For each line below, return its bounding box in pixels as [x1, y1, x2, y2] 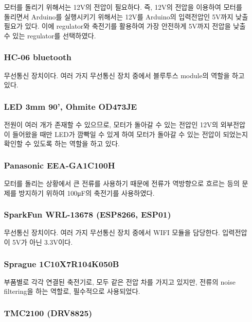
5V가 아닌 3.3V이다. [12, 237, 73, 247]
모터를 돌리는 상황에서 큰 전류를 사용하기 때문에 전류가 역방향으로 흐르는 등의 [4, 178, 240, 188]
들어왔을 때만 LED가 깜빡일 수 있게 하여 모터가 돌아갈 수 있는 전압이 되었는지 [12, 129, 248, 139]
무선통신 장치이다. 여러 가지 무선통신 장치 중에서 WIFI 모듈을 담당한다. [4, 227, 220, 237]
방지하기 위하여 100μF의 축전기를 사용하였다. [18, 187, 155, 198]
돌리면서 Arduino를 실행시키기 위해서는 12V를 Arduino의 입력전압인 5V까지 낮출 [4, 11, 248, 21]
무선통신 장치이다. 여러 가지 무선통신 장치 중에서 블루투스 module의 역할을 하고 [4, 70, 245, 80]
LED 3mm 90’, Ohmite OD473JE [4, 100, 137, 112]
